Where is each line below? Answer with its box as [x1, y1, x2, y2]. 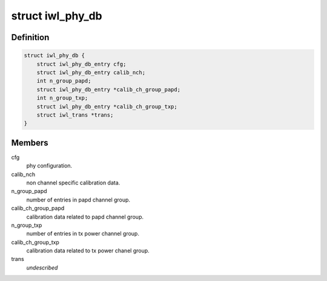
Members [11, 137, 48, 148]
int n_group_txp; [36, 95, 88, 101]
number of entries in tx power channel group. [26, 230, 139, 237]
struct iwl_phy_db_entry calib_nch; [36, 69, 145, 76]
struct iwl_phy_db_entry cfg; [36, 61, 127, 67]
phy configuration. [26, 162, 73, 169]
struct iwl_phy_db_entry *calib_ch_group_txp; [36, 103, 178, 110]
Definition [11, 32, 50, 42]
